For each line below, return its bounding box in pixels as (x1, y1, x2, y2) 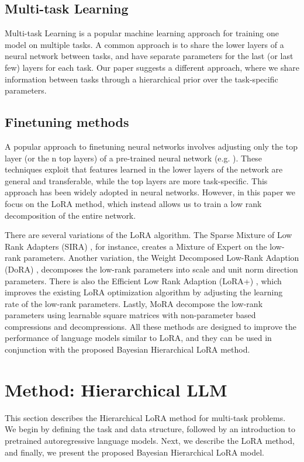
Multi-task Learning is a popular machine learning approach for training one (5, 27, 279, 39)
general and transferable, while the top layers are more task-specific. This (5, 174, 268, 187)
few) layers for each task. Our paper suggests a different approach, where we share (5, 61, 299, 73)
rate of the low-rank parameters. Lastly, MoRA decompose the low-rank (5, 297, 263, 309)
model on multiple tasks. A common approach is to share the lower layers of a (5, 38, 284, 50)
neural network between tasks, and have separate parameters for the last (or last (5, 50, 293, 62)
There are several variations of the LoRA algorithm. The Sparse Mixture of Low (5, 229, 292, 241)
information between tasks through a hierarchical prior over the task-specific (5, 73, 278, 85)
